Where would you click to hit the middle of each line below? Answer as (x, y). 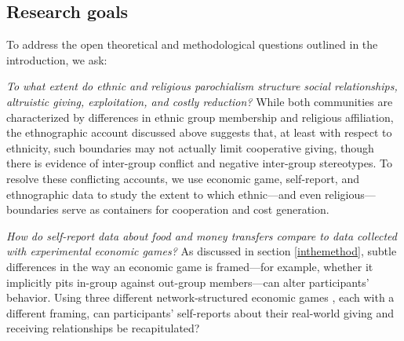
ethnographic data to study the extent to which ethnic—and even (164, 194)
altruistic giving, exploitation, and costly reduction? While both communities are (200, 101)
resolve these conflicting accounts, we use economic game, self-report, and (183, 178)
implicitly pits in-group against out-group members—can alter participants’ (188, 282)
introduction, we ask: (57, 59)
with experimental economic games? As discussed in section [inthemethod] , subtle (202, 251)
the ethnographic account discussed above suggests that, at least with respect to (199, 132)
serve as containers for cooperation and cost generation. (196, 209)
